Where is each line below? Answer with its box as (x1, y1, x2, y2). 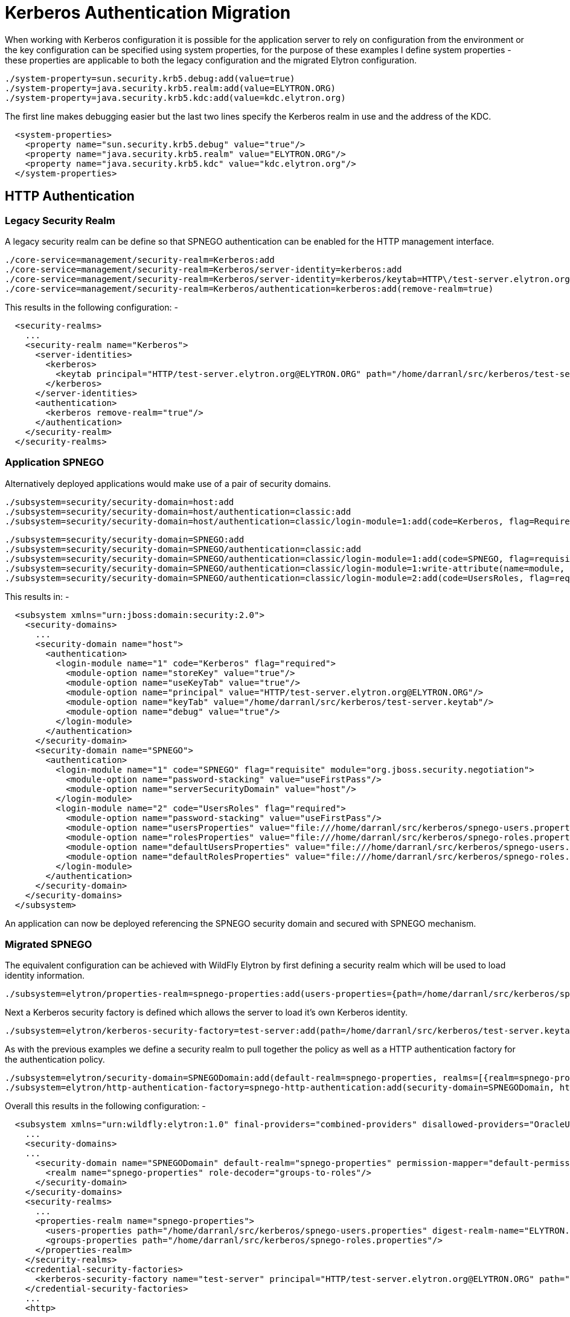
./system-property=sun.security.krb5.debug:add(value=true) (5, 73, 295, 83)
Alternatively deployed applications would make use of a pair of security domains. (5, 478, 331, 489)
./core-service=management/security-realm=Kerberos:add (5, 254, 275, 265)
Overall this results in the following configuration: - (5, 1101, 206, 1112)
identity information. (5, 970, 85, 981)
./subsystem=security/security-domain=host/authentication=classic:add (5, 506, 351, 517)
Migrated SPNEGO (5, 938, 92, 951)
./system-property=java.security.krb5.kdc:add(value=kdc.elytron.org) (5, 92, 346, 103)
